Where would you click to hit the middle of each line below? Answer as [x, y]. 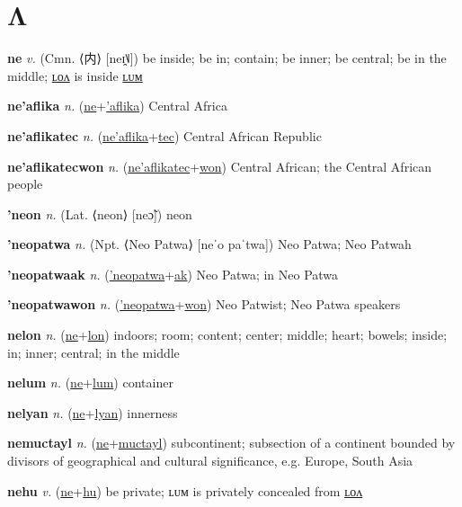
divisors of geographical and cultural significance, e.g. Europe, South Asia [210, 461]
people [25, 184]
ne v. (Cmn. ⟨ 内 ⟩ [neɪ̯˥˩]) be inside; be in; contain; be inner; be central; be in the [227, 58]
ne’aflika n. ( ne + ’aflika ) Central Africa [117, 106]
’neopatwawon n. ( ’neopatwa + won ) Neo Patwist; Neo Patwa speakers [204, 304]
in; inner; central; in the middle [93, 352]
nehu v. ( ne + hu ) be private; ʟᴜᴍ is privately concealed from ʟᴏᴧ [185, 490]
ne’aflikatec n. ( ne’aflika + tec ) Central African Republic [164, 135]
